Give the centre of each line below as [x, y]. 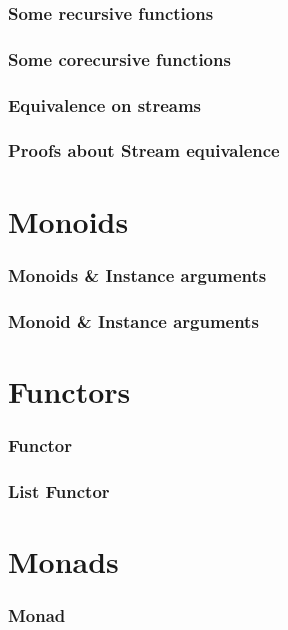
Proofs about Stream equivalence [144, 150]
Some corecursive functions [119, 58]
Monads [63, 560]
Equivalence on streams [105, 104]
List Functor [59, 490]
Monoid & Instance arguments [133, 320]
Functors [69, 390]
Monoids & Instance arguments [137, 274]
